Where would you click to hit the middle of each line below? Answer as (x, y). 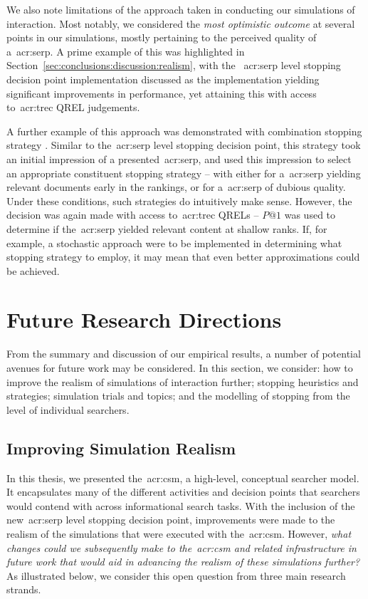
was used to (310, 215)
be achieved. (33, 270)
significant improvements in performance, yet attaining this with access (162, 93)
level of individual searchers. (68, 409)
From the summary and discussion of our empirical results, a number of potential (184, 354)
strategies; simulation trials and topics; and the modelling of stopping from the (178, 396)
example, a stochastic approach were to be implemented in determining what (174, 243)
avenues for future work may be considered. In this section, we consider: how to (180, 368)
